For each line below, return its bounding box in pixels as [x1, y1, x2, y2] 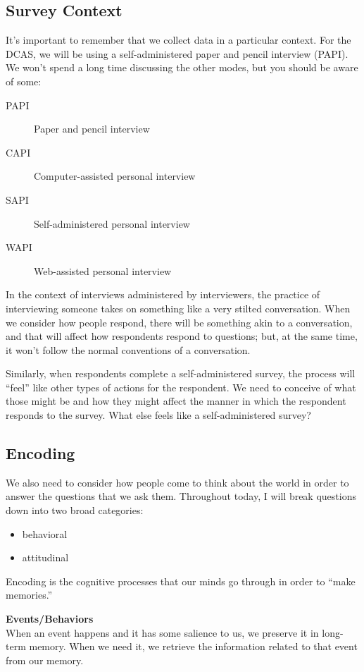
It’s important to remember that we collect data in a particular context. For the [6, 32, 351, 47]
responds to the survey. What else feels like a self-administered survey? [6, 408, 311, 422]
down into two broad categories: [6, 503, 144, 518]
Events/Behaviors [6, 611, 94, 626]
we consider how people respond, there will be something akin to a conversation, [6, 314, 353, 329]
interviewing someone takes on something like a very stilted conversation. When [6, 300, 351, 315]
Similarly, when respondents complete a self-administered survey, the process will [6, 366, 356, 381]
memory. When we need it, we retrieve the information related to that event [29, 639, 358, 654]
